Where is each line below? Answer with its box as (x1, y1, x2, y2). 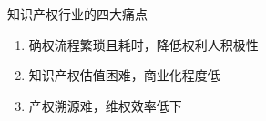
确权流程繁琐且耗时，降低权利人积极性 (28, 35, 259, 54)
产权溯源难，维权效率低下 (28, 96, 182, 115)
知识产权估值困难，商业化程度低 (28, 66, 220, 85)
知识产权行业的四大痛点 (7, 5, 148, 23)
